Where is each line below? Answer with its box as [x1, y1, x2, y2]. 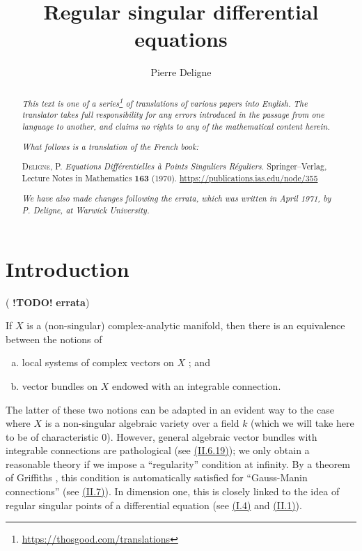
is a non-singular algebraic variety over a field [45, 416, 239, 430]
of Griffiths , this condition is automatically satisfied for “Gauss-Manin [6, 470, 308, 485]
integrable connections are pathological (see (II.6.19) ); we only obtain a [6, 443, 310, 458]
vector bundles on [22, 378, 98, 393]
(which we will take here [251, 416, 354, 430]
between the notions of [6, 331, 102, 346]
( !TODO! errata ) [6, 294, 90, 309]
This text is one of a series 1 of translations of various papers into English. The [22, 95, 308, 109]
